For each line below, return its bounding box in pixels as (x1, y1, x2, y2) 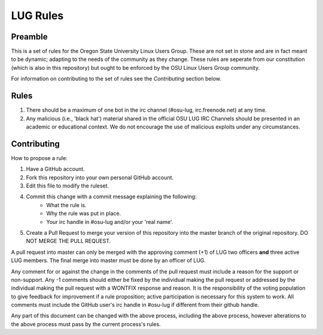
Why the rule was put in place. (46, 210, 121, 217)
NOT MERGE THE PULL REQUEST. (26, 238, 111, 245)
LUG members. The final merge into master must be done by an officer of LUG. (11, 257, 206, 264)
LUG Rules (11, 9, 64, 22)
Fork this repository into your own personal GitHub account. (26, 174, 173, 181)
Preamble (11, 32, 48, 42)
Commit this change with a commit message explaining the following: (26, 193, 197, 200)
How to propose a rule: (11, 154, 68, 161)
